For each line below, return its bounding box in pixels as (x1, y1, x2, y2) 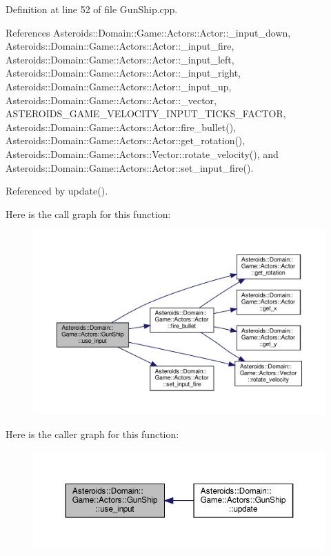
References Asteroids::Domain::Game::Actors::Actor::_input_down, (6, 25, 291, 39)
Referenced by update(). (6, 183, 108, 198)
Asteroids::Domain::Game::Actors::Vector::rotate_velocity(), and (6, 146, 279, 161)
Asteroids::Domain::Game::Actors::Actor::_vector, (6, 92, 217, 107)
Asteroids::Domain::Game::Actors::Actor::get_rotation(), (6, 133, 245, 148)
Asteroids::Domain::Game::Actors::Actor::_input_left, (6, 52, 234, 66)
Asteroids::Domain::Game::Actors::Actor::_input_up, (6, 79, 232, 93)
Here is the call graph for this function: (6, 206, 171, 221)
